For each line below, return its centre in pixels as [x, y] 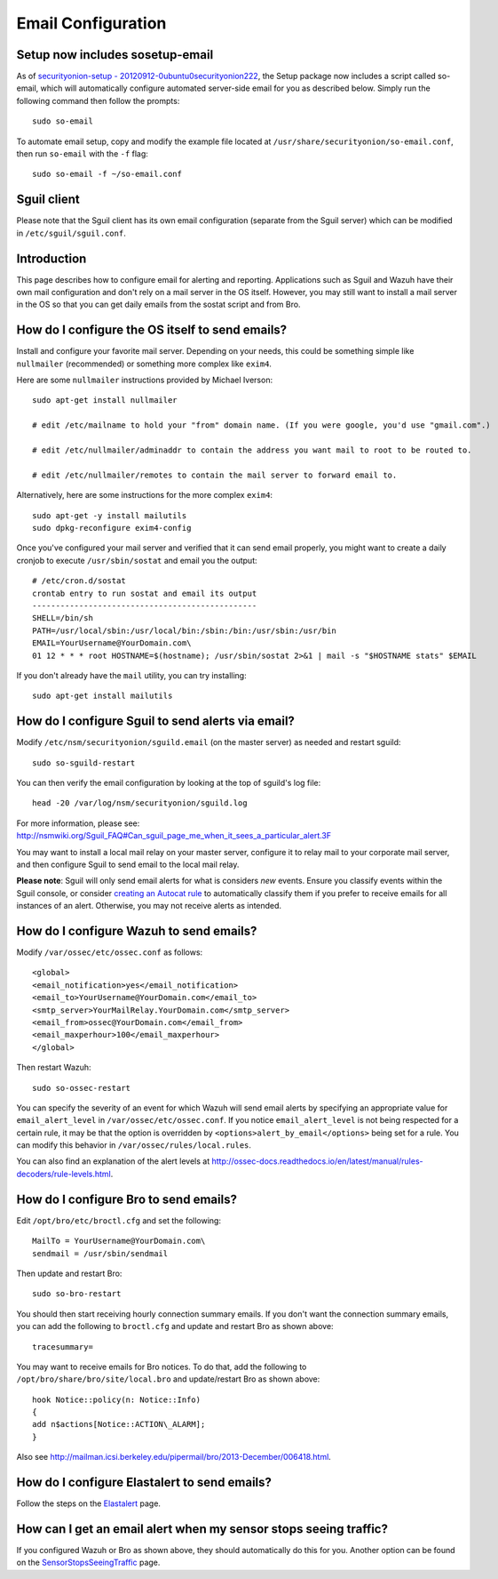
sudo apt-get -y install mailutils [110, 515]
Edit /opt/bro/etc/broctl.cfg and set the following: [119, 1220]
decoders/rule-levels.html [63, 1174]
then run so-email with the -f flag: [82, 154]
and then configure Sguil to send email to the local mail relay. [128, 864]
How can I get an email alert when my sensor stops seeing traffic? [202, 1529]
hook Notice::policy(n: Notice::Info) [117, 1399]
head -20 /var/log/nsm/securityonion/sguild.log [140, 803]
